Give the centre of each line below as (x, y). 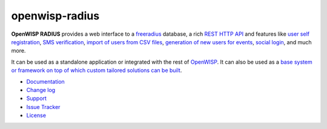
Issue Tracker (43, 107)
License (36, 116)
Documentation (45, 81)
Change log (41, 90)
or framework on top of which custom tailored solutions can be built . (97, 70)
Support (36, 98)
